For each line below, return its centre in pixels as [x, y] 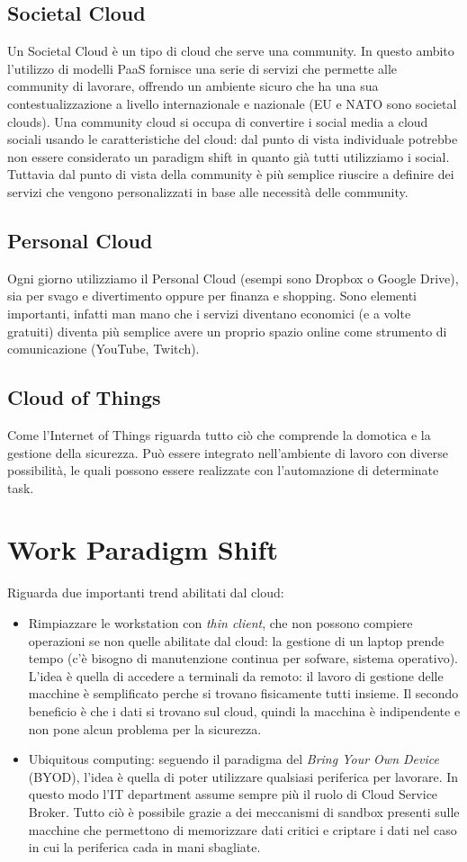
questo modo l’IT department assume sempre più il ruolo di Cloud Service [233, 794]
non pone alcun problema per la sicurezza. [145, 728]
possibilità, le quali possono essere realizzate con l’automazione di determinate [223, 470]
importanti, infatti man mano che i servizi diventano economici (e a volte [209, 313]
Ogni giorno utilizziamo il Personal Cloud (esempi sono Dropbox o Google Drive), [233, 278]
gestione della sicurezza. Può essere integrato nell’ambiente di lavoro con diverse [228, 452]
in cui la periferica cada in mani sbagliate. [144, 847]
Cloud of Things [84, 397]
